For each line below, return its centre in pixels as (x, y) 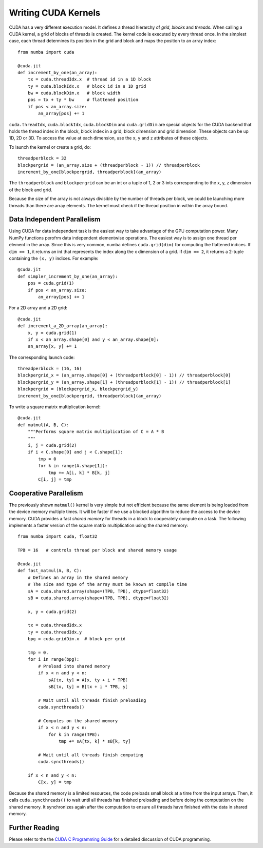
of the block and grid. (31, 190)
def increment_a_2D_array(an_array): (63, 326)
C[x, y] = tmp (55, 782)
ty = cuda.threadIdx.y (55, 632)
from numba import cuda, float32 (57, 537)
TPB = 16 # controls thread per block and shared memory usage (97, 550)
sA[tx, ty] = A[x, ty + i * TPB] (88, 680)
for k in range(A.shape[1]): (73, 466)
